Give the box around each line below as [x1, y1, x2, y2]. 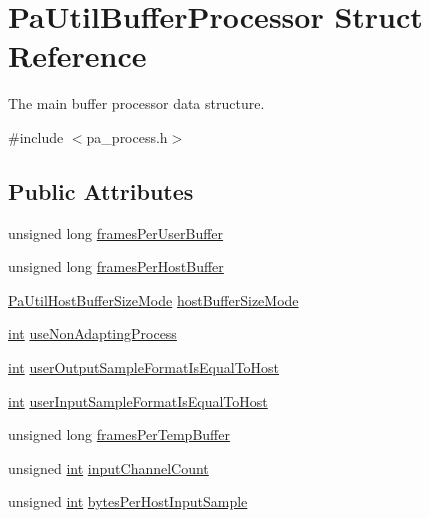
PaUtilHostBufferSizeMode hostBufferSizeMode [8, 289, 299, 310]
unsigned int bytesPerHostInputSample [8, 491, 248, 512]
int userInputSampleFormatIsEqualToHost [8, 390, 268, 411]
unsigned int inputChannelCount [8, 457, 209, 478]
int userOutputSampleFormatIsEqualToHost [8, 357, 280, 378]
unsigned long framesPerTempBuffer [8, 424, 230, 445]
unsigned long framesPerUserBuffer [8, 222, 224, 243]
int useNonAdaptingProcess [8, 323, 177, 344]
